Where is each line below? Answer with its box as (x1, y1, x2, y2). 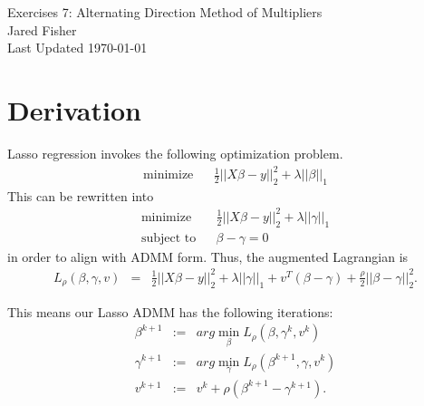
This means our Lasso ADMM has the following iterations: (7, 302, 333, 321)
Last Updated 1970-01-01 (7, 38, 148, 57)
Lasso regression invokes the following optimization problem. (7, 143, 343, 162)
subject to (140, 231, 197, 245)
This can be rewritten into (7, 186, 154, 205)
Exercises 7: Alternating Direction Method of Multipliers (7, 3, 323, 21)
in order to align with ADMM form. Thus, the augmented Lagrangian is (7, 246, 409, 266)
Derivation (7, 91, 141, 128)
